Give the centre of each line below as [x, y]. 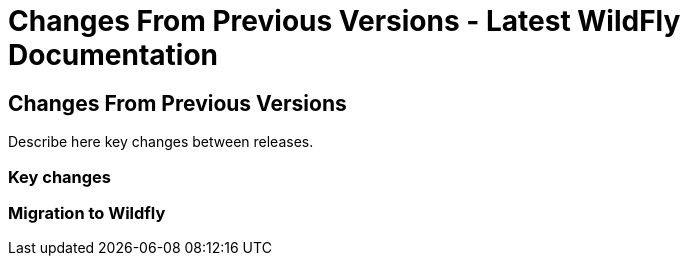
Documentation [113, 55]
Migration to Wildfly [87, 212]
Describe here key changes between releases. [161, 142]
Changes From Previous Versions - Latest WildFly [344, 21]
